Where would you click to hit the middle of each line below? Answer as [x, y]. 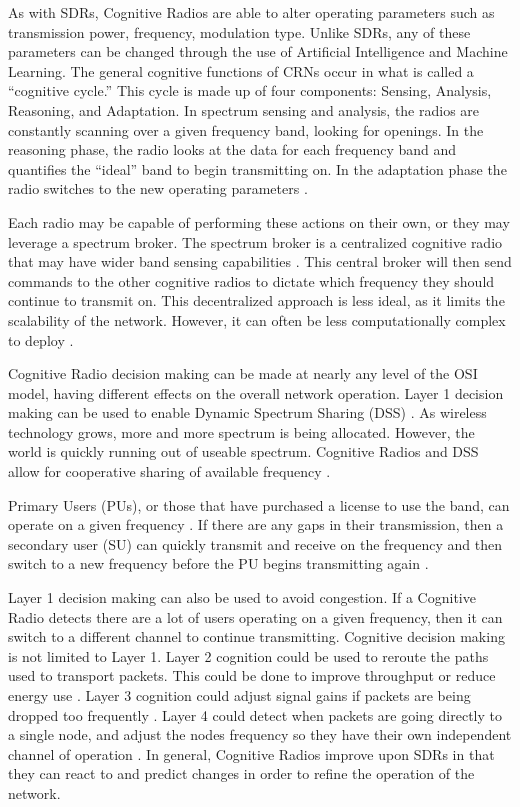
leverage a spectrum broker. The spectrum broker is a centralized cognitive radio [255, 241]
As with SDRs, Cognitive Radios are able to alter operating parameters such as [251, 12]
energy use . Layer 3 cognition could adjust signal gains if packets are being [239, 695]
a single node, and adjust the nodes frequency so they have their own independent [260, 734]
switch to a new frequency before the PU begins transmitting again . [218, 563]
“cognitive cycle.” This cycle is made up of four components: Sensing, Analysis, [250, 90]
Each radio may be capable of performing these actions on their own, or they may [259, 221]
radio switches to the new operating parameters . [158, 188]
